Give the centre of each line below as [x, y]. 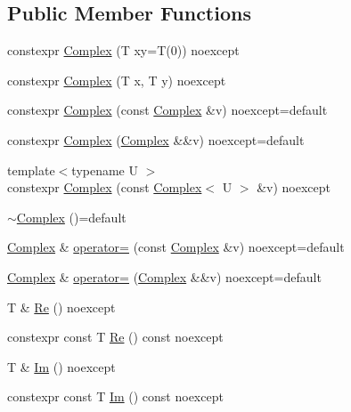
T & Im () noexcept [61, 366]
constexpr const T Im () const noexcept [115, 396]
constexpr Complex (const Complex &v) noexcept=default [167, 110]
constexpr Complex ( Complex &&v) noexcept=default [156, 139]
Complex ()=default [71, 217]
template [31, 170]
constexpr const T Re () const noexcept [115, 337]
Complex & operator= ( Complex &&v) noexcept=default [164, 276]
